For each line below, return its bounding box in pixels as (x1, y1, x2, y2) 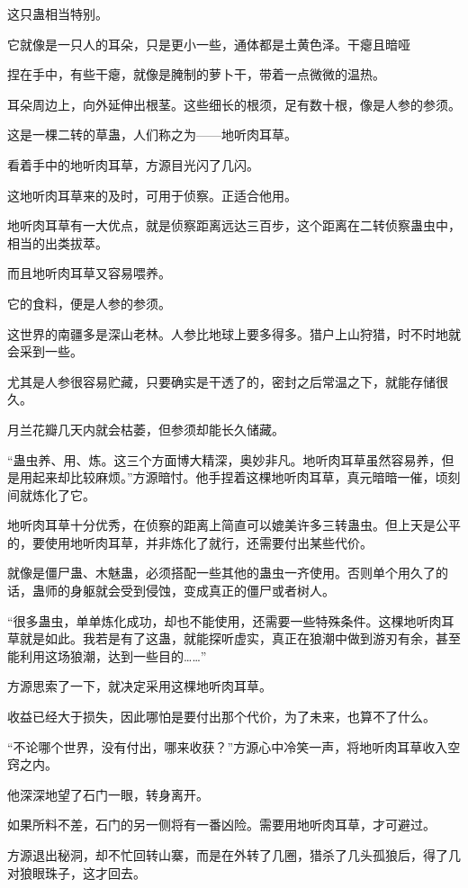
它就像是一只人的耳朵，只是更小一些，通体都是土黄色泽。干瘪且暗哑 (7, 34, 410, 53)
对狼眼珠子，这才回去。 (7, 863, 146, 882)
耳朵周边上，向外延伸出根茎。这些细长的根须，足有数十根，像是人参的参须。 (7, 94, 461, 113)
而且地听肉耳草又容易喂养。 (7, 264, 171, 283)
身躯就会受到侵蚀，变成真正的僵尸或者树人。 (69, 581, 335, 600)
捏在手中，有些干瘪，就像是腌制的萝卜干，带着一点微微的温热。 (7, 65, 385, 84)
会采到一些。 (7, 342, 83, 361)
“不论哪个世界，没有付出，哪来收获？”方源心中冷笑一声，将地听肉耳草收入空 (7, 737, 461, 756)
